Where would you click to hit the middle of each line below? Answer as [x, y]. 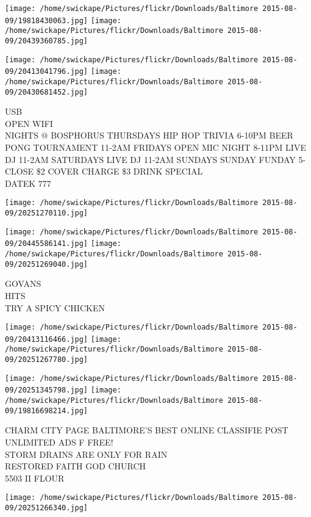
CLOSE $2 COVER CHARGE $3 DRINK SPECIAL [104, 171]
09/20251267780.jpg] [47, 360]
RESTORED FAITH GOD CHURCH [76, 466]
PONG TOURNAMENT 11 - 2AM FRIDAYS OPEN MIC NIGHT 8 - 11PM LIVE [155, 147]
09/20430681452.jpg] [47, 92]
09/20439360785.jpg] [47, 41]
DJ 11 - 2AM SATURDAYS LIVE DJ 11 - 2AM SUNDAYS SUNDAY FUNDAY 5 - [155, 159]
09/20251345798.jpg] [47, 390]
